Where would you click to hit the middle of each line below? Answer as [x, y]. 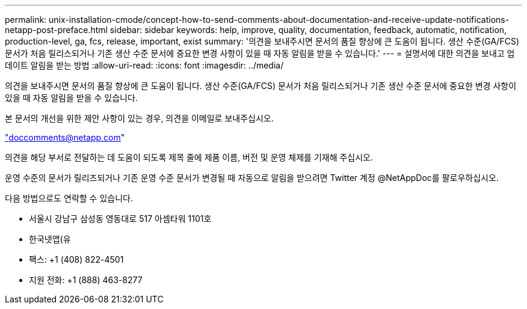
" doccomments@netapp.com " [65, 137]
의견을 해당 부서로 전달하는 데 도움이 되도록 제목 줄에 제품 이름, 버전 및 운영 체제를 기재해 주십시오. [189, 157]
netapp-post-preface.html [56, 30]
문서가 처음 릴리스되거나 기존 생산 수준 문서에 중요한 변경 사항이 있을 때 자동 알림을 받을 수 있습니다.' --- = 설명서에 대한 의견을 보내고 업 [260, 53]
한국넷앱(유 [50, 239]
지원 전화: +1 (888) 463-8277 [86, 280]
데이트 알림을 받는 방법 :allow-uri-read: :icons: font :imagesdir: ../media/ [144, 65]
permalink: [26, 20]
